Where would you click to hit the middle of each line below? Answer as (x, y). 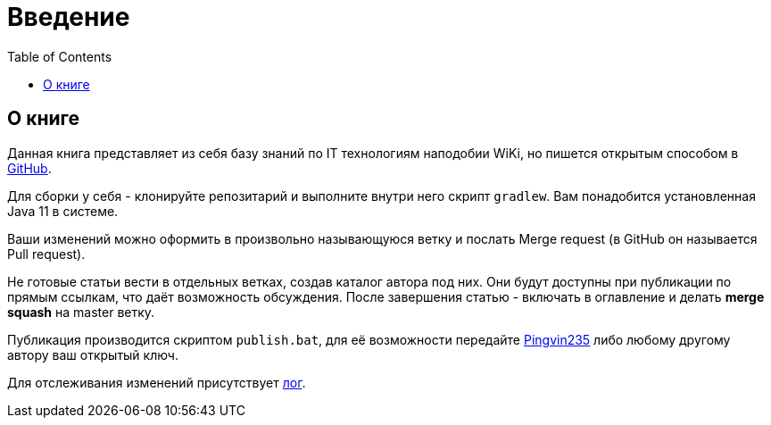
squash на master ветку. (81, 312)
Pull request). (46, 254)
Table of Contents (60, 56)
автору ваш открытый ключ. (93, 354)
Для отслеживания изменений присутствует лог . (157, 382)
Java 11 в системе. (63, 211)
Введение (69, 17)
